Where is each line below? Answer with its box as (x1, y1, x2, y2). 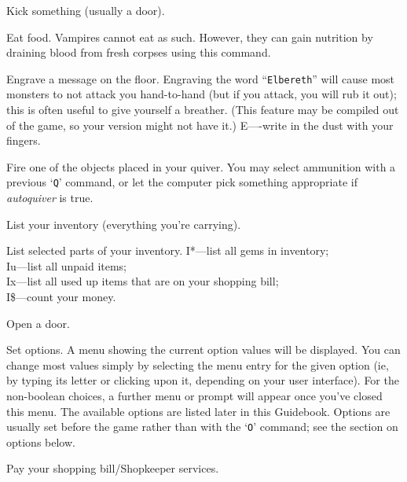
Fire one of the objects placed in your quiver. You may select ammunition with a (6, 158, 396, 175)
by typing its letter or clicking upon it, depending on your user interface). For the (6, 372, 399, 388)
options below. (6, 433, 75, 450)
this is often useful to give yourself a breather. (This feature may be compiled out (6, 101, 399, 118)
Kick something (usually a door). (6, 2, 165, 18)
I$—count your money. (6, 289, 116, 305)
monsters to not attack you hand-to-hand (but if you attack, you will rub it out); (6, 86, 397, 102)
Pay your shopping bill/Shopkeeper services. (6, 460, 219, 476)
